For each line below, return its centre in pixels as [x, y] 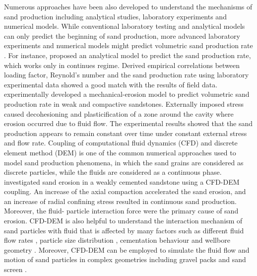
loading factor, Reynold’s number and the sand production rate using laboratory [127, 75]
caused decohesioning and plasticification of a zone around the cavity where [119, 113]
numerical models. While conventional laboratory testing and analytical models [125, 26]
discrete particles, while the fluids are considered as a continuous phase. [113, 172]
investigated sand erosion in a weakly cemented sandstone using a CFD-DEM [122, 181]
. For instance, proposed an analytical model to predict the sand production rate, [128, 55]
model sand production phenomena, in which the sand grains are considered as [124, 162]
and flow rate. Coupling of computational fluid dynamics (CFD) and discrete [121, 143]
